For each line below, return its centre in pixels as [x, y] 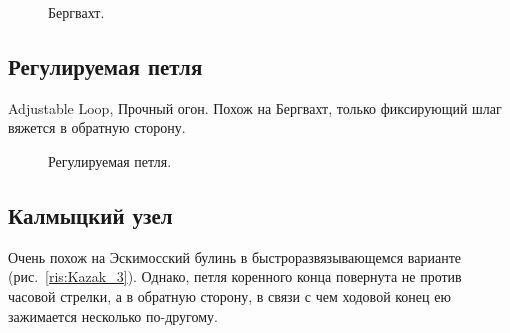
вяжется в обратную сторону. [97, 127]
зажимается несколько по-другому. [113, 315]
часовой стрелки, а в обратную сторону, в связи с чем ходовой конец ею [229, 295]
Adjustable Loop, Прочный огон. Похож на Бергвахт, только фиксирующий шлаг [255, 107]
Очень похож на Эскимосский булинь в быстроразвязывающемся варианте [234, 256]
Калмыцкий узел [90, 214]
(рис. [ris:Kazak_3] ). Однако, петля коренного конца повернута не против [235, 276]
